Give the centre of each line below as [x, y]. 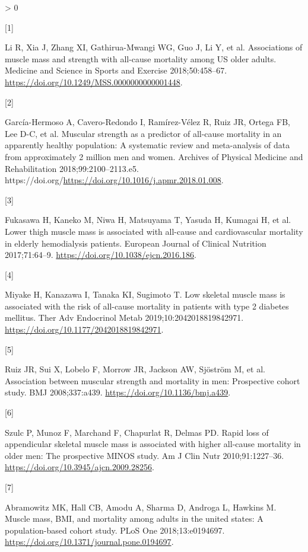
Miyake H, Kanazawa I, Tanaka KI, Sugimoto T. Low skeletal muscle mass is [145, 294]
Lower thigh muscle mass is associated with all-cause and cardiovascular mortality [154, 231]
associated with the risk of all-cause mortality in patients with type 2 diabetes [147, 306]
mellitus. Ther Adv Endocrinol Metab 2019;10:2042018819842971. [124, 318]
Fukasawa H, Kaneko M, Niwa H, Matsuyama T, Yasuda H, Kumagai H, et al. [148, 220]
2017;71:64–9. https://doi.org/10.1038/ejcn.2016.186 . [101, 255]
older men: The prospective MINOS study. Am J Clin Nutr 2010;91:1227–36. [145, 455]
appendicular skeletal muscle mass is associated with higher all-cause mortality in [153, 444]
